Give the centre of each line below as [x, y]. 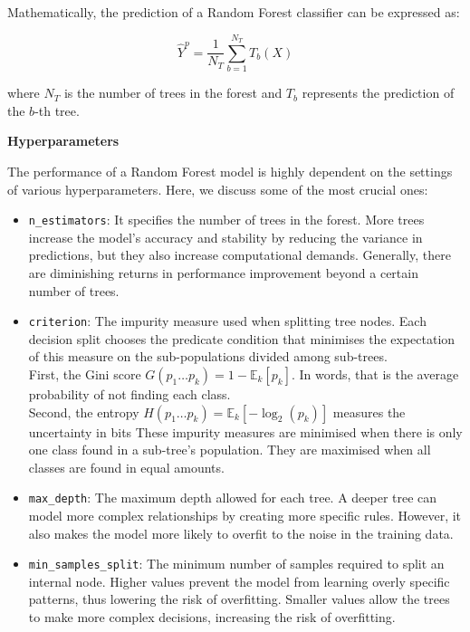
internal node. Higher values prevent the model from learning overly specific [239, 581]
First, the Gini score [85, 373]
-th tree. [57, 110]
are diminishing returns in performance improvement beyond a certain [223, 272]
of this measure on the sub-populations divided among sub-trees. [208, 356]
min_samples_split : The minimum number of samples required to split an [236, 564]
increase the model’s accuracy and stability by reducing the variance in [225, 237]
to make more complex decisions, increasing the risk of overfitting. [212, 617]
